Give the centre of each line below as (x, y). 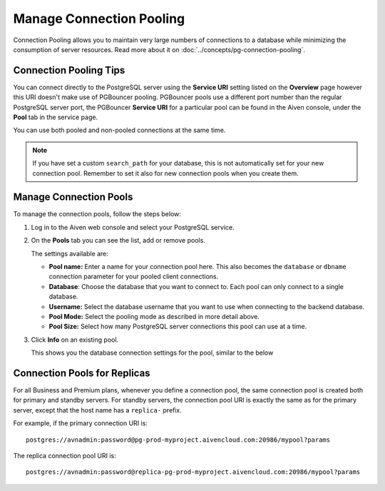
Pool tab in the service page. (56, 117)
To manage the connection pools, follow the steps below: (97, 214)
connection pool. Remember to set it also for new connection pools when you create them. (165, 173)
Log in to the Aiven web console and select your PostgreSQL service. (133, 227)
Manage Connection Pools (73, 197)
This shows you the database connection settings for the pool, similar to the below (152, 353)
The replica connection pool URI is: (65, 456)
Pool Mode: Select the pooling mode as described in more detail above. (154, 317)
